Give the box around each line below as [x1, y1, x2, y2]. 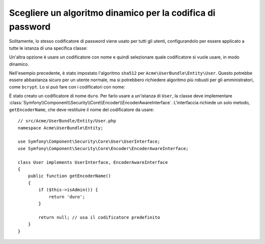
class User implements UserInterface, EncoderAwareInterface [18, 159, 168, 165]
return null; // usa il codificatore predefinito [38, 214, 160, 220]
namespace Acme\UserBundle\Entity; [18, 125, 104, 130]
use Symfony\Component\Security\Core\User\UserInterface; [18, 139, 160, 145]
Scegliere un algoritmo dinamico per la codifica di [9, 7, 215, 18]
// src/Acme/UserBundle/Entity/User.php [18, 118, 116, 124]
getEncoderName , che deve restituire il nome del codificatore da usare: [9, 106, 155, 113]
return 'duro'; [49, 194, 85, 199]
